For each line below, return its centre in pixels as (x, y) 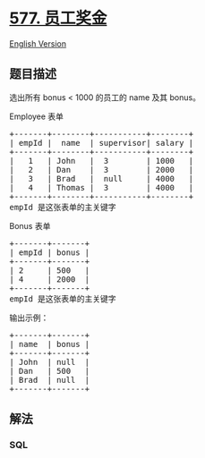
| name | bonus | (50, 344)
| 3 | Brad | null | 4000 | (102, 178)
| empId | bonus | (50, 252)
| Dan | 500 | (50, 371)
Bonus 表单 (30, 225)
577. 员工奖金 (58, 18)
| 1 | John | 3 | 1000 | (102, 161)
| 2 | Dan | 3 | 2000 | (102, 170)
